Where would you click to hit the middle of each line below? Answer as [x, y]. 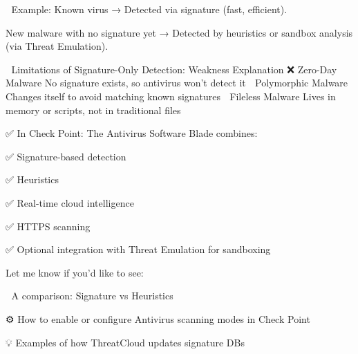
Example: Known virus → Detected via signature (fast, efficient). [149, 9]
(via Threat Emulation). [57, 46]
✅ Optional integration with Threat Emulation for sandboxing [138, 249]
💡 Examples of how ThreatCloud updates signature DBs [125, 342]
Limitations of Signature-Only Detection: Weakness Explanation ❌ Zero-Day [174, 69]
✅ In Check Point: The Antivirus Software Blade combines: [132, 133]
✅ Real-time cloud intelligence [70, 202]
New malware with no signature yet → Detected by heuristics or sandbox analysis [179, 32]
